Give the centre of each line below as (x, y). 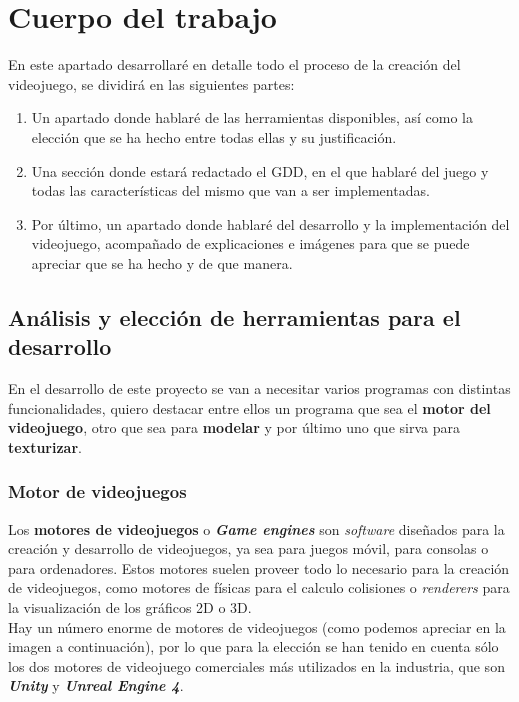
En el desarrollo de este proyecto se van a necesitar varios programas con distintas (259, 388)
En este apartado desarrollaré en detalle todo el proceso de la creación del (234, 64)
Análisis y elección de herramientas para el (234, 316)
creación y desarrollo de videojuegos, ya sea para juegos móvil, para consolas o (248, 548)
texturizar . (45, 446)
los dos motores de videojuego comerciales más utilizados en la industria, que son (256, 665)
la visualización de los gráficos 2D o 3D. (130, 607)
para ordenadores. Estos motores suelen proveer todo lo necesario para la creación (259, 567)
